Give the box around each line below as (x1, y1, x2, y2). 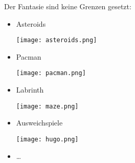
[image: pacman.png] (16, 69, 86, 77)
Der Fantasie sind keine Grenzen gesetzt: (4, 1, 131, 11)
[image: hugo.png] (16, 135, 79, 143)
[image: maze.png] (16, 102, 79, 110)
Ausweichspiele (16, 117, 63, 128)
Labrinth (16, 84, 44, 95)
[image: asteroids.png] (16, 37, 97, 44)
